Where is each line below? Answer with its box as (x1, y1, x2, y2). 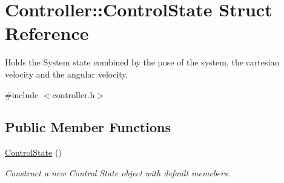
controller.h (52, 88, 95, 101)
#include (5, 88, 39, 101)
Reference (5, 21, 89, 45)
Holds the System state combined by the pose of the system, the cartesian (5, 56, 280, 68)
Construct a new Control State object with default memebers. (5, 166, 230, 179)
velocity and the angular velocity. (5, 67, 128, 80)
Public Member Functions (5, 118, 171, 136)
